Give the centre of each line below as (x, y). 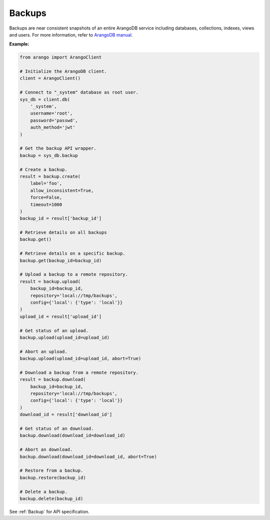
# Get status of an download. (57, 429)
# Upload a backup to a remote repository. (74, 275)
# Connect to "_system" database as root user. (79, 92)
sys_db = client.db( (45, 99)
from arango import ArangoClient (61, 57)
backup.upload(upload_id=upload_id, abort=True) (80, 359)
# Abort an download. (46, 450)
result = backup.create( (50, 176)
